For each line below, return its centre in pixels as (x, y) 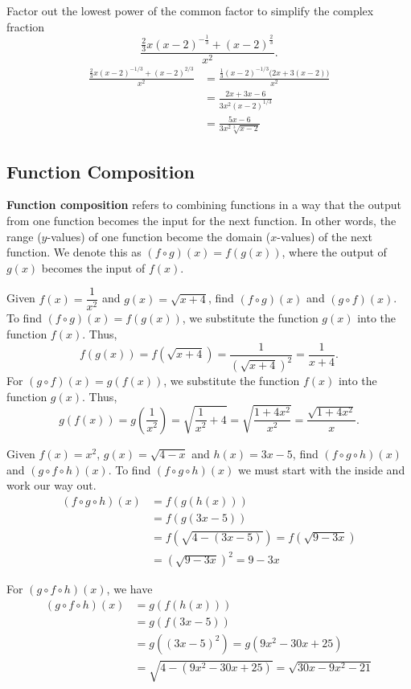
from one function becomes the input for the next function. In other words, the (201, 221)
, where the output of (334, 252)
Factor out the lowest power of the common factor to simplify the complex (190, 10)
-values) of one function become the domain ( (159, 236)
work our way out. (51, 485)
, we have (129, 589)
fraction (26, 26)
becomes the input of (93, 267)
